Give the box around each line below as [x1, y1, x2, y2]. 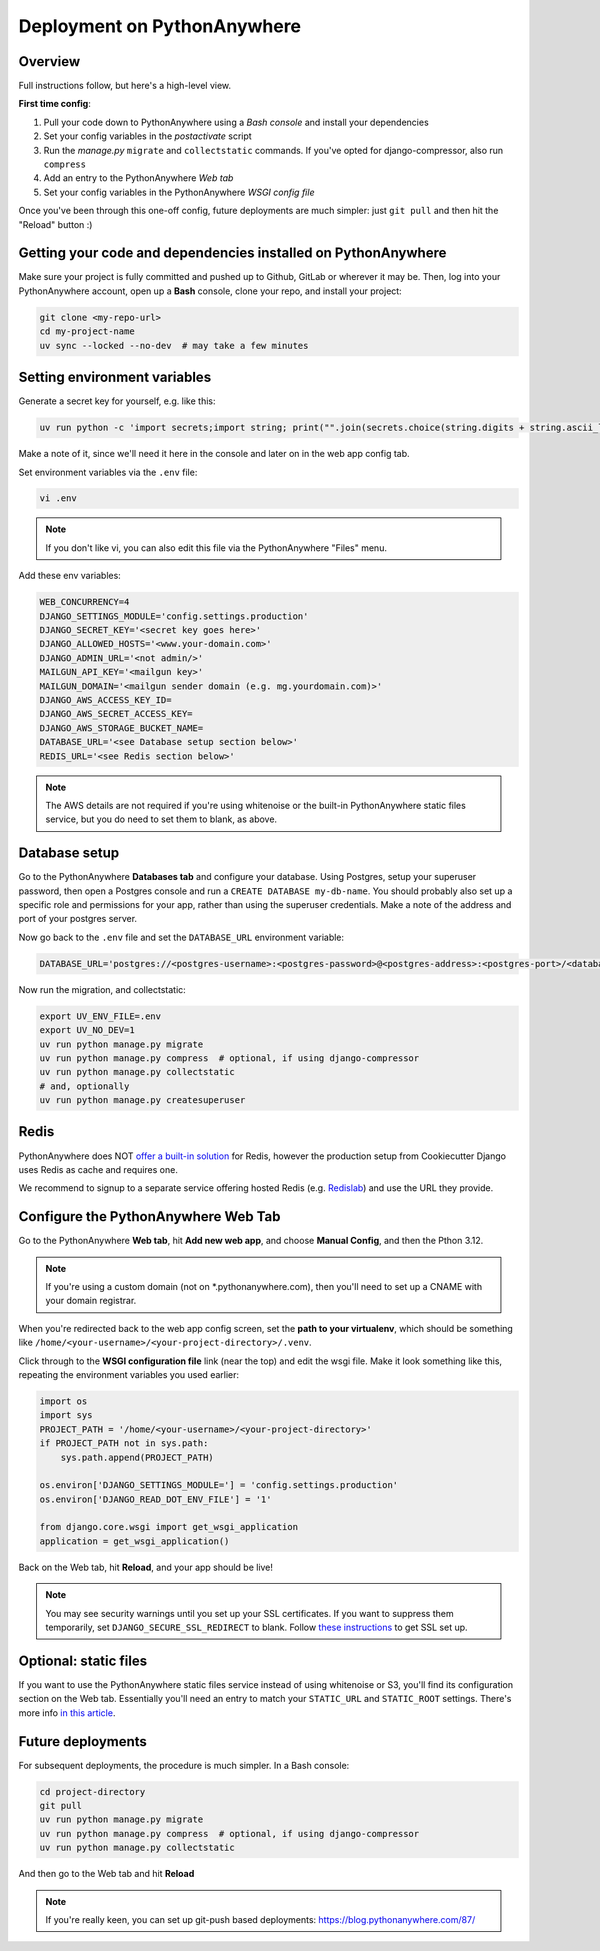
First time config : [18, 98, 92, 110]
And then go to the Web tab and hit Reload [18, 1868, 195, 1880]
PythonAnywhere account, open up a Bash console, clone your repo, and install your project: [18, 285, 402, 297]
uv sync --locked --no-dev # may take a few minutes [39, 340, 309, 351]
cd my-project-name [39, 326, 135, 337]
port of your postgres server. [18, 913, 138, 925]
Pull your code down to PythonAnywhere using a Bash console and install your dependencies [43, 116, 429, 128]
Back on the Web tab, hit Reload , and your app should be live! [18, 1561, 274, 1573]
